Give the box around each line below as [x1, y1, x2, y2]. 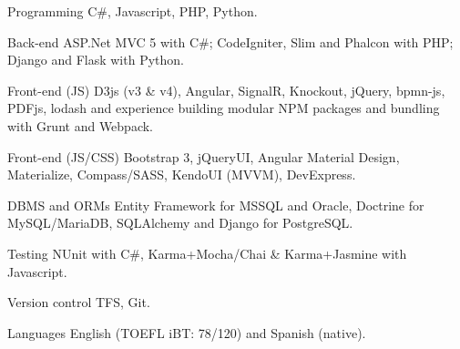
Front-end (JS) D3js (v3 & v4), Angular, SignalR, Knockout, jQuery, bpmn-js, [7, 80, 445, 99]
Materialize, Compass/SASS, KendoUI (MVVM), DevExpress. [7, 165, 356, 184]
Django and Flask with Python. [7, 50, 184, 69]
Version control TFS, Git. [7, 293, 150, 312]
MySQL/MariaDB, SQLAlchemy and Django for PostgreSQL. [7, 213, 353, 232]
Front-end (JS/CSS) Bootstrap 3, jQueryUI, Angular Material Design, [7, 147, 400, 166]
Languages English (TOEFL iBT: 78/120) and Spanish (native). [7, 323, 366, 342]
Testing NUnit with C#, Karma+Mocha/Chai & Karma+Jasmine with [7, 243, 407, 262]
